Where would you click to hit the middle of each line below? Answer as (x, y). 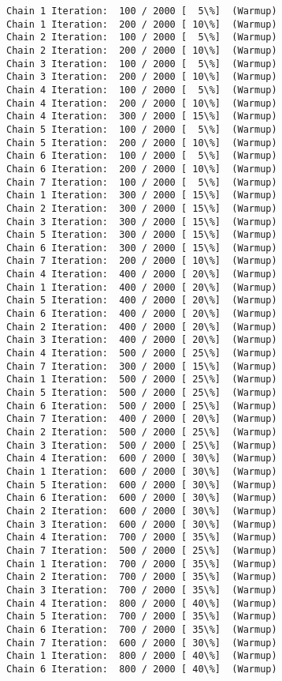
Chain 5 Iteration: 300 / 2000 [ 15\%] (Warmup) (142, 235)
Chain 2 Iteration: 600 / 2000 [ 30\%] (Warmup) (142, 511)
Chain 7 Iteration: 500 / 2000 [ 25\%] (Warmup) (142, 550)
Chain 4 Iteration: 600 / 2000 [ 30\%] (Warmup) (142, 459)
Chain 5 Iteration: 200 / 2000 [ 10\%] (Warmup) (142, 143)
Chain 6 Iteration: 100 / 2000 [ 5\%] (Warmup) (142, 156)
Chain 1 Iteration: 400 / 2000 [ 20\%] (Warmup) (142, 287)
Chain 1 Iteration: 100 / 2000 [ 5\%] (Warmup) (142, 11)
